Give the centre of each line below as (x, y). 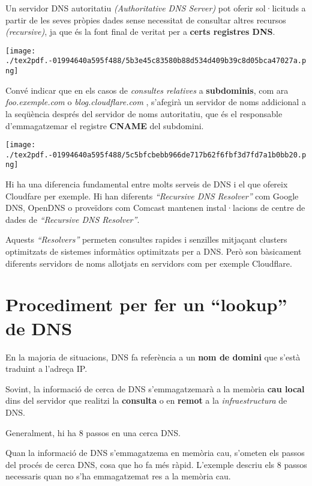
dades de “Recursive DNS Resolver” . (73, 219)
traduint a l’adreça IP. (46, 369)
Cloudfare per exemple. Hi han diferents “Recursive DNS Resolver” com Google (152, 196)
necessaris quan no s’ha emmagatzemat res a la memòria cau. (118, 476)
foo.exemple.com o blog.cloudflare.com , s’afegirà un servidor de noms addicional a (156, 102)
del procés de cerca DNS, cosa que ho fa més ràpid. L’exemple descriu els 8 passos (156, 464)
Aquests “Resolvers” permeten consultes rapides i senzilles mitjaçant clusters (146, 239)
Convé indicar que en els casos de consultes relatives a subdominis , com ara (147, 90)
